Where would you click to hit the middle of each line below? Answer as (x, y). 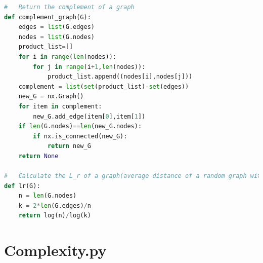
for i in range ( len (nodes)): (67, 57)
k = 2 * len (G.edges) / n (55, 205)
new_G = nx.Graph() (51, 97)
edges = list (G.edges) (57, 27)
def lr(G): (22, 186)
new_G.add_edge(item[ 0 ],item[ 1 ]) (89, 116)
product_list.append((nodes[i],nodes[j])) (120, 77)
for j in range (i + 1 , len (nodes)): (89, 67)
